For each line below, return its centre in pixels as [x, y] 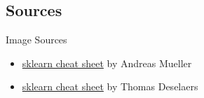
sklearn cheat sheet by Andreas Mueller [107, 63]
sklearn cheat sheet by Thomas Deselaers [110, 86]
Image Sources [36, 40]
